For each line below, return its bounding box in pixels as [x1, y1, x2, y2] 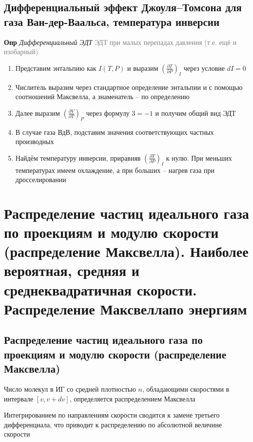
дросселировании [15, 174, 66, 185]
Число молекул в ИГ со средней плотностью [4, 384, 136, 394]
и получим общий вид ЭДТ [155, 107, 236, 118]
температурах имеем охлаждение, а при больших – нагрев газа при [15, 165, 214, 175]
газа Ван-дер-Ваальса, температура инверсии [4, 14, 220, 29]
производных [15, 136, 54, 147]
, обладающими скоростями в [142, 384, 230, 394]
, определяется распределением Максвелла [69, 393, 195, 403]
